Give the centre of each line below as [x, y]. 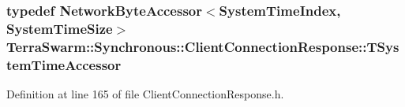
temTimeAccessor [64, 64]
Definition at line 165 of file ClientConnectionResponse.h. [145, 93]
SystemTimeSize [60, 28]
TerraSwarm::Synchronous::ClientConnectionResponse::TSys [203, 46]
